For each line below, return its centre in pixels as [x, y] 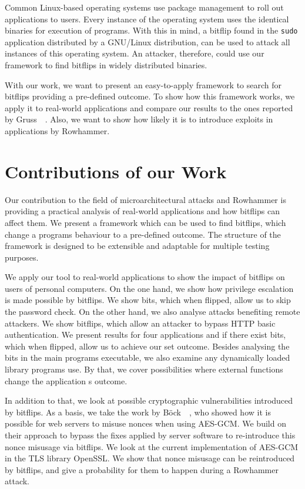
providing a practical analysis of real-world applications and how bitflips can [142, 211]
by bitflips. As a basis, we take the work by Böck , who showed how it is [138, 412]
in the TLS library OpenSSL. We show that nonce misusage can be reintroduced [150, 458]
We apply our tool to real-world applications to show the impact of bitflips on [145, 277]
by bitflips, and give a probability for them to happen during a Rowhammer [142, 469]
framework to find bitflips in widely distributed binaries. [106, 65]
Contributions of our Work [116, 171]
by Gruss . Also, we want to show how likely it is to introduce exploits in [139, 119]
